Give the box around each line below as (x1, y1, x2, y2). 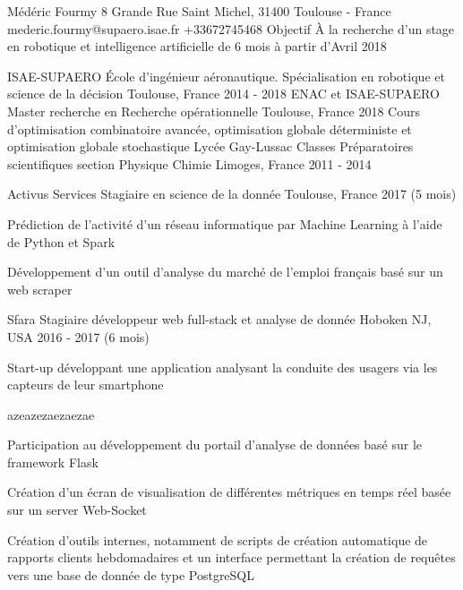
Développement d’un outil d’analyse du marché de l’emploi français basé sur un (7, 262, 443, 281)
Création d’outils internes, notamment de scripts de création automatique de (7, 530, 428, 549)
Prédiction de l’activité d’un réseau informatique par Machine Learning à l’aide (7, 214, 442, 233)
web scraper (7, 279, 73, 298)
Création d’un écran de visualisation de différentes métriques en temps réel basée (7, 483, 451, 501)
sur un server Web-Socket (7, 500, 147, 519)
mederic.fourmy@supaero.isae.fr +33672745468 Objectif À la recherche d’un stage (7, 19, 455, 38)
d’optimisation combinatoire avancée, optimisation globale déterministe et (7, 119, 412, 138)
